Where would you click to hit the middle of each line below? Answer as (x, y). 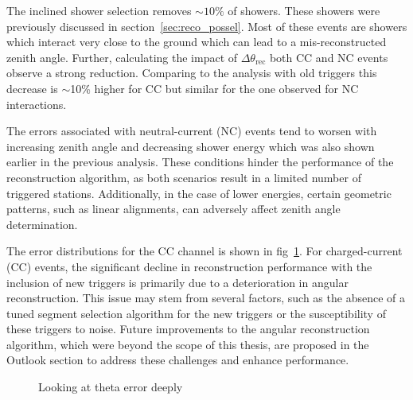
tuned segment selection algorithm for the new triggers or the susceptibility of (196, 313)
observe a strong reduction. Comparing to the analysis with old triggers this (192, 73)
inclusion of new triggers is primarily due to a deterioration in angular (177, 282)
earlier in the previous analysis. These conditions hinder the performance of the (200, 162)
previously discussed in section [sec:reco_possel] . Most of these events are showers (207, 26)
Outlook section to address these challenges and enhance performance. (178, 360)
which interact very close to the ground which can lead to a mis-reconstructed (197, 42)
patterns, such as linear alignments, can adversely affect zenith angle (173, 209)
